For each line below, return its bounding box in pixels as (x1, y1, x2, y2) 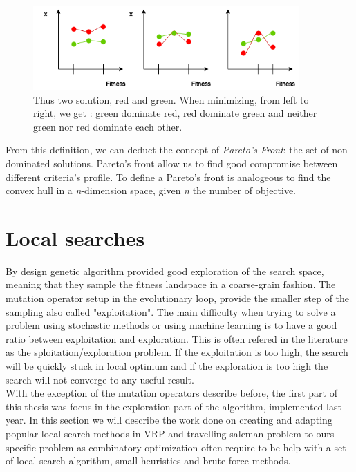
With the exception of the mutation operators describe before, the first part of (6, 386, 337, 400)
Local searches (6, 223, 145, 252)
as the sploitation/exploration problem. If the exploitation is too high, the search (6, 345, 348, 359)
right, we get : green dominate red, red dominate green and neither (33, 106, 317, 120)
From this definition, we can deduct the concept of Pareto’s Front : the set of (6, 142, 329, 157)
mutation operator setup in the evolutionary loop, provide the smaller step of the (6, 291, 350, 305)
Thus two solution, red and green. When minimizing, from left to (33, 92, 309, 106)
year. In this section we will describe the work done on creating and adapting (6, 413, 332, 427)
